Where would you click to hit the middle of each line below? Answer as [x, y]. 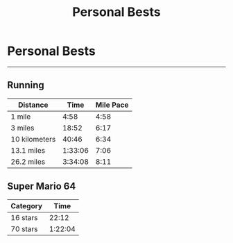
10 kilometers [33, 139]
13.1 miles [28, 150]
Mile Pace [112, 105]
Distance [33, 105]
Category [27, 206]
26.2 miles [28, 162]
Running [26, 85]
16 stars [24, 217]
